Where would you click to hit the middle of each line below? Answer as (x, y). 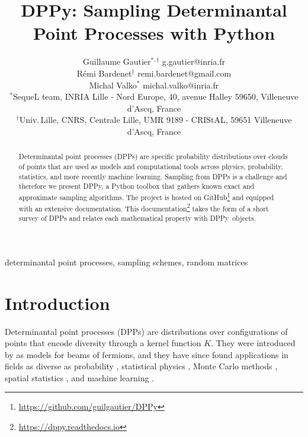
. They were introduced (253, 343)
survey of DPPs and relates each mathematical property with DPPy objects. (137, 218)
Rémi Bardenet (104, 73)
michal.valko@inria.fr (181, 85)
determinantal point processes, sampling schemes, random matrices (126, 262)
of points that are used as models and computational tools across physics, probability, (151, 166)
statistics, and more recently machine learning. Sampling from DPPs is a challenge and (153, 176)
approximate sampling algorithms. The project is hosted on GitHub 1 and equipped (146, 196)
